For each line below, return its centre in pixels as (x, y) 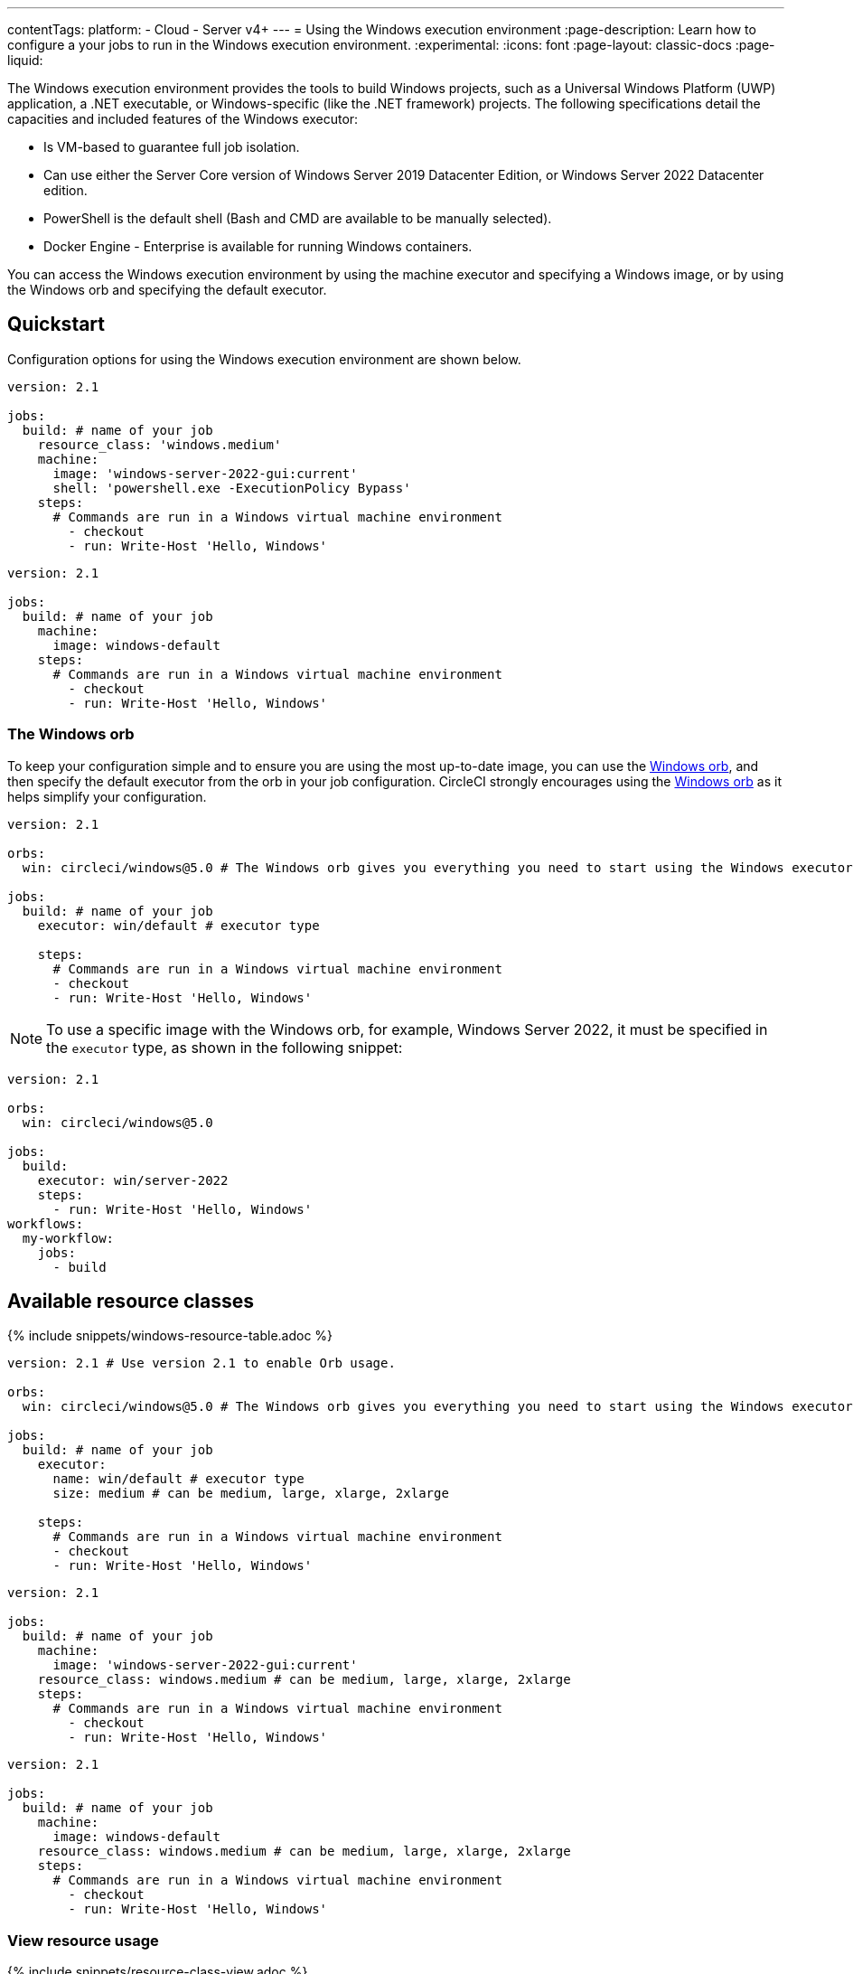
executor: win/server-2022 (133, 1180)
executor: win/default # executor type (178, 925)
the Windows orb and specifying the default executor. (167, 290)
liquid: (25, 60)
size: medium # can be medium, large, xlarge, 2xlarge (251, 1494)
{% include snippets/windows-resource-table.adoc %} (170, 1336)
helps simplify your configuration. (107, 796)
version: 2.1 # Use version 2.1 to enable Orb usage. (202, 1363)
